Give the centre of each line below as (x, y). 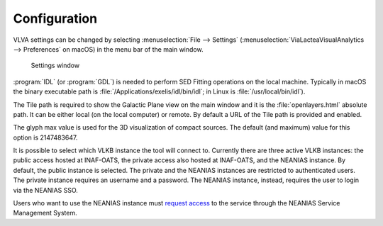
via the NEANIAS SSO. (45, 190)
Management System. (45, 213)
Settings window (55, 66)
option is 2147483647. (45, 137)
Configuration (55, 18)
